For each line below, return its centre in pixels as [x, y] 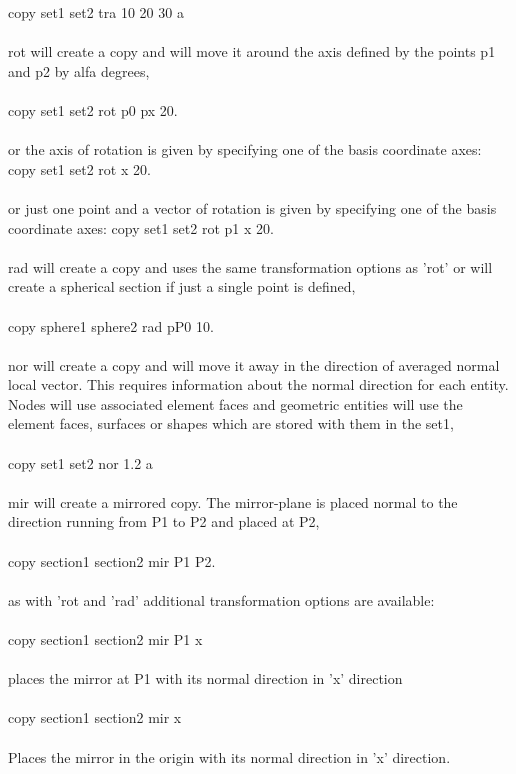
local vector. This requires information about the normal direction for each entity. [258, 384]
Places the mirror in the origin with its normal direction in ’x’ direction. [229, 756]
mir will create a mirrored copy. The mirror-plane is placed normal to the [233, 501]
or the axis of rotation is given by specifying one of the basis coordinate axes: [245, 149]
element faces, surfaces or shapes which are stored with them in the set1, [231, 423]
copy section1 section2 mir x [95, 717]
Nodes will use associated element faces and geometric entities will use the [235, 403]
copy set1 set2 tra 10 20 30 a [96, 12]
